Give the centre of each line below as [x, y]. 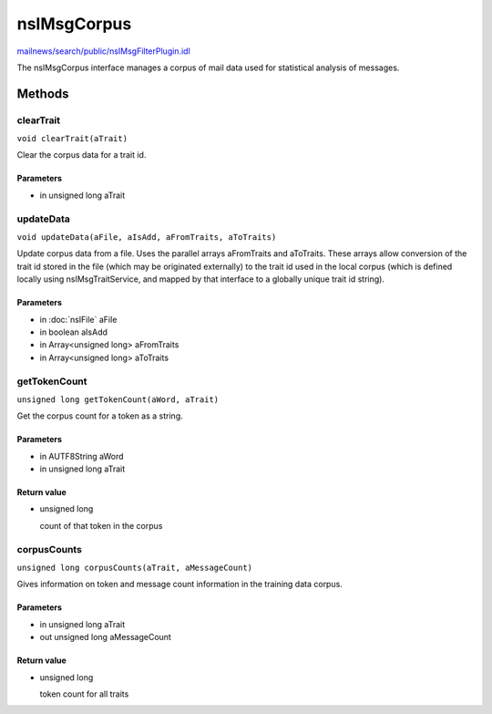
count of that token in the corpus [101, 525]
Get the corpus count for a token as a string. [100, 416]
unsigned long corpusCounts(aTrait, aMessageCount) [135, 567]
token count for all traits [84, 694]
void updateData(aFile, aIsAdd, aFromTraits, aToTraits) [147, 238]
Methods [43, 93]
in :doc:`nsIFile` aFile [78, 319]
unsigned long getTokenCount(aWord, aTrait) [118, 399]
